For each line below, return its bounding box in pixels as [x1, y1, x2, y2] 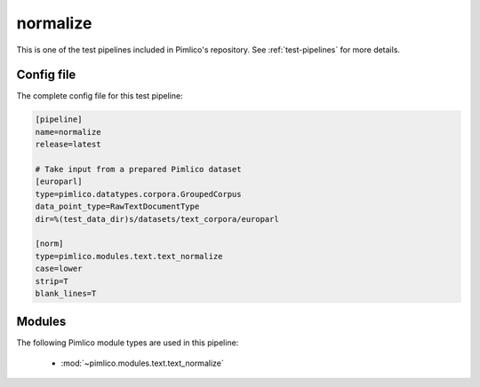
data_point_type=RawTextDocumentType [35, 201, 200, 212]
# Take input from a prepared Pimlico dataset [35, 164, 242, 174]
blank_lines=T [35, 288, 97, 298]
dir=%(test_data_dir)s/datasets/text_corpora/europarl [35, 214, 279, 224]
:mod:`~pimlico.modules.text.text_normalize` [60, 358, 224, 368]
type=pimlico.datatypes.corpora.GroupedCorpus [35, 189, 242, 199]
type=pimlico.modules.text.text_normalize [35, 251, 223, 261]
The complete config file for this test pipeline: [16, 91, 183, 101]
